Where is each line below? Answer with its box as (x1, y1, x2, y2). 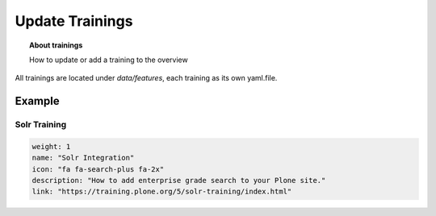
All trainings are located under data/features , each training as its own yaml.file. (15, 73, 278, 83)
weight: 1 (31, 142, 71, 151)
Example (15, 94, 60, 108)
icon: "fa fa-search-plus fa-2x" (31, 164, 165, 173)
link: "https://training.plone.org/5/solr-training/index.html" (31, 187, 292, 197)
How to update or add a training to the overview (29, 55, 189, 64)
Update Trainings (15, 12, 133, 30)
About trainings (29, 40, 83, 50)
